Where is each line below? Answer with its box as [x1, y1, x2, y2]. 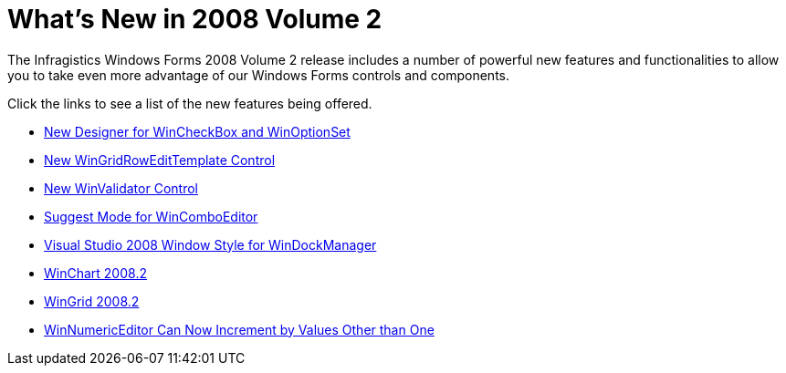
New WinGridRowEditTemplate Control [44, 151, 276, 168]
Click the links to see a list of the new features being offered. [7, 95, 372, 111]
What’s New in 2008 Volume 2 [7, 4, 383, 35]
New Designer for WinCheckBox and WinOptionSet [44, 123, 351, 140]
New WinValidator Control [44, 180, 198, 196]
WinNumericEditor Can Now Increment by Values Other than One [44, 321, 435, 337]
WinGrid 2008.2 [44, 293, 140, 309]
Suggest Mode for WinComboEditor [44, 208, 258, 224]
